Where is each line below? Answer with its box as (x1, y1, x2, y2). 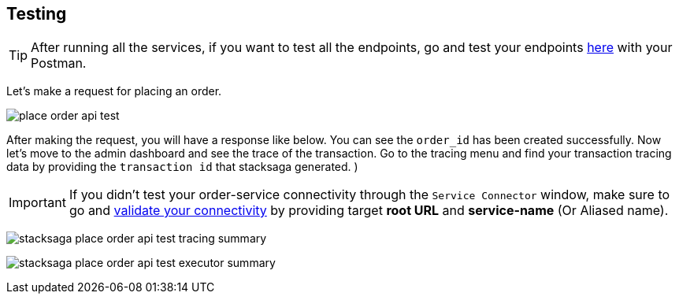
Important (9, 194, 66, 211)
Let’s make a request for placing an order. (6, 84, 222, 98)
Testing (6, 4, 67, 24)
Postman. (31, 55, 87, 72)
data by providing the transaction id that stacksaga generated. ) (6, 160, 358, 174)
